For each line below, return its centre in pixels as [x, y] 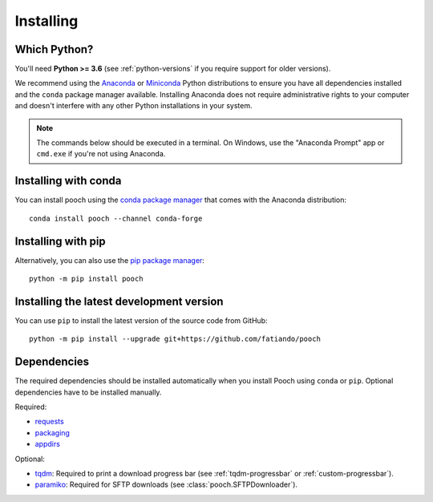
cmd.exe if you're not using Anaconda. [101, 154]
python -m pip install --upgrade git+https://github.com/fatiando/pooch [175, 339]
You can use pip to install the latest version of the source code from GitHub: [141, 320]
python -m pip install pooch [86, 279]
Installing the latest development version [119, 301]
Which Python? [54, 49]
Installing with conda [68, 181]
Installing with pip [60, 241]
